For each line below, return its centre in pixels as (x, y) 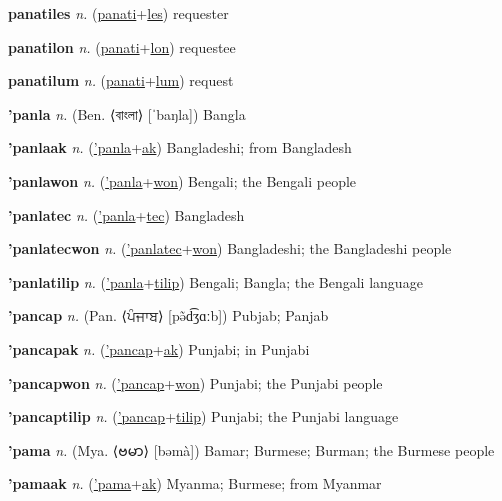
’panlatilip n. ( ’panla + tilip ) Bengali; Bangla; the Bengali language (215, 281)
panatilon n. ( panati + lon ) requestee (122, 46)
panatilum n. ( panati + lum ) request (121, 80)
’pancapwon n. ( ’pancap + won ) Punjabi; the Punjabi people (195, 382)
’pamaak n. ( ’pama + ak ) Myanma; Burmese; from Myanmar (195, 483)
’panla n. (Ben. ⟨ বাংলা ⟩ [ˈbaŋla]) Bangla (127, 113)
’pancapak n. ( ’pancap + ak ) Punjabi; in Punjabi (159, 348)
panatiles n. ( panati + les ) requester (118, 13)
